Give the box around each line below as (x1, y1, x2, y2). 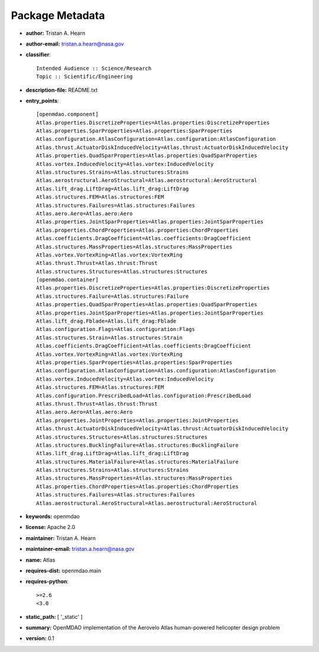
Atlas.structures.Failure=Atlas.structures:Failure (36, 293, 189, 300)
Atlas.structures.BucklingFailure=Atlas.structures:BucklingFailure (36, 442, 239, 449)
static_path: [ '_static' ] (25, 613, 83, 620)
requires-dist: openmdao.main (25, 567, 102, 574)
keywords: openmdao (25, 513, 80, 520)
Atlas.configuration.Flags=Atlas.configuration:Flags (36, 326, 195, 333)
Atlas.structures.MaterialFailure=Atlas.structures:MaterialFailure (36, 458, 239, 465)
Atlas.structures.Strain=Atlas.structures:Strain (36, 334, 183, 341)
